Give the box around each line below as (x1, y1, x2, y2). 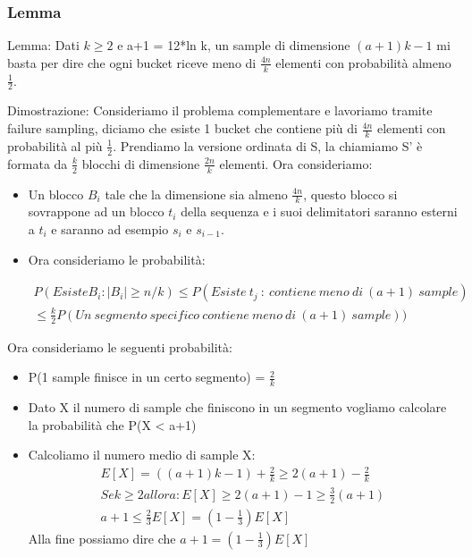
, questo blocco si (303, 184, 398, 203)
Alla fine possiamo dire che (28, 528, 176, 547)
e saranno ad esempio (51, 219, 169, 238)
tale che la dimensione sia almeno (105, 184, 288, 203)
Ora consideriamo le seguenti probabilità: (7, 337, 232, 356)
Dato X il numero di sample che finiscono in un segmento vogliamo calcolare (28, 397, 447, 416)
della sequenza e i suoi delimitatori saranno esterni (181, 202, 458, 221)
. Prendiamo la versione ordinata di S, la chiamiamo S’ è (113, 136, 423, 155)
